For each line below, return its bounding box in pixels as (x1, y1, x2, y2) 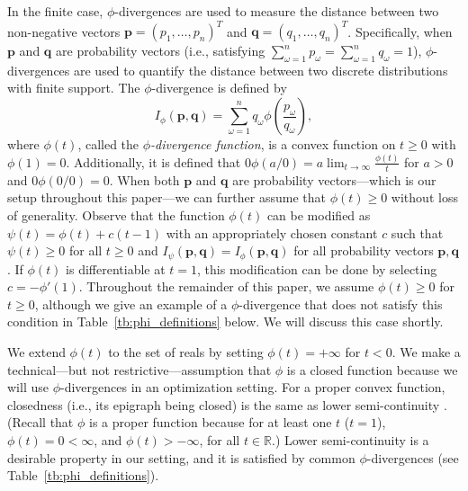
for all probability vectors (293, 241, 434, 260)
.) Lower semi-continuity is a (272, 430, 429, 449)
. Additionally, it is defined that (66, 152, 241, 171)
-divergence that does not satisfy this (238, 294, 443, 313)
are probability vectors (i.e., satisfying (56, 41, 265, 60)
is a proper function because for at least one (88, 413, 332, 432)
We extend (7, 343, 66, 362)
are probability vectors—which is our (232, 170, 436, 189)
